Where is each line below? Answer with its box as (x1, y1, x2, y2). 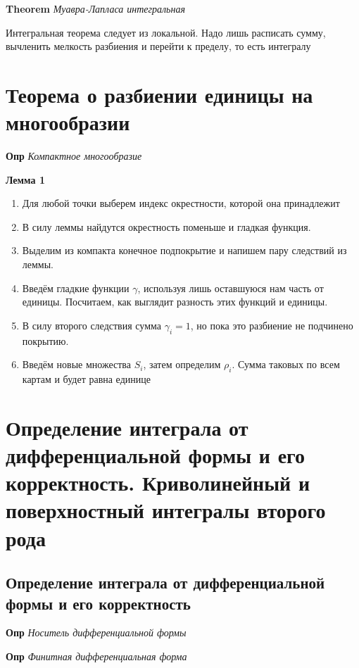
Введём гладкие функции (22, 280, 130, 295)
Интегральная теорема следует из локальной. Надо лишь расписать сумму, (6, 25, 326, 39)
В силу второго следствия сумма (22, 317, 161, 332)
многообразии (6, 108, 130, 137)
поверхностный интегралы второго (6, 496, 326, 524)
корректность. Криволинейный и (6, 468, 310, 497)
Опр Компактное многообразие (6, 149, 142, 163)
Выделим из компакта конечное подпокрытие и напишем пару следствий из (22, 243, 347, 258)
